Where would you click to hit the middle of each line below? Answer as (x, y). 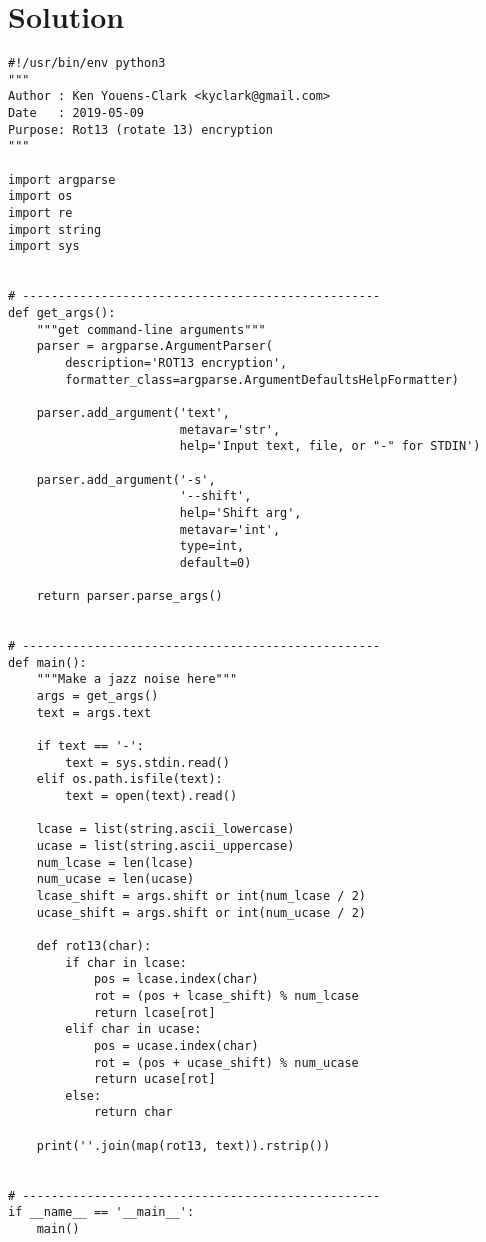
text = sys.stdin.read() (147, 762)
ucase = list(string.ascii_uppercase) (165, 845)
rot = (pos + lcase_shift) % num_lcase (226, 995)
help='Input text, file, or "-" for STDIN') (330, 446)
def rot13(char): (94, 945)
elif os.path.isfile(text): (129, 779)
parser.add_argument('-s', (126, 479)
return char (133, 1112)
